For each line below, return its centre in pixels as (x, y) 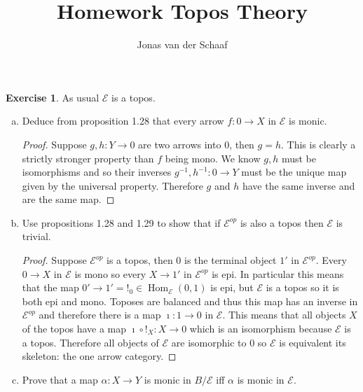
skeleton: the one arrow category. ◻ (99, 356)
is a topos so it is (302, 287)
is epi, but (232, 287)
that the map (50, 287)
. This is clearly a (319, 144)
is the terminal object (231, 260)
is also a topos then (282, 222)
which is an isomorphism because (261, 329)
